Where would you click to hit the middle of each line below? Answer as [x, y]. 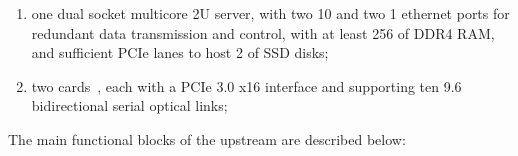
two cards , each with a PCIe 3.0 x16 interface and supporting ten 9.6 [246, 85]
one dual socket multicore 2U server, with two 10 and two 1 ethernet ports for [270, 13]
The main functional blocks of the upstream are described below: [207, 138]
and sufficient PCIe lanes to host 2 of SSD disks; [180, 52]
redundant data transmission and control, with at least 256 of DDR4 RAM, [263, 32]
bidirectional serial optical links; [129, 105]
